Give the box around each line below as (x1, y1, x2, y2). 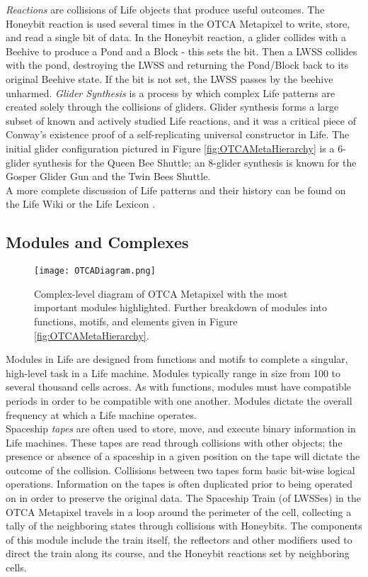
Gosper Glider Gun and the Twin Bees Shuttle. (6, 169, 211, 184)
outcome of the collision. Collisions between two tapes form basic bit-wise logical (6, 462, 355, 477)
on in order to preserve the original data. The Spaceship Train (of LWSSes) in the (6, 491, 361, 505)
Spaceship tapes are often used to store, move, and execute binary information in (6, 421, 356, 436)
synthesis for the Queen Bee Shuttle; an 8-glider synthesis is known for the (33, 155, 357, 169)
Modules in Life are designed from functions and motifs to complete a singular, (6, 352, 348, 366)
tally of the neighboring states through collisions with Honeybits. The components (6, 518, 362, 533)
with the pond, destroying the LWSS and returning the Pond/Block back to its (6, 57, 349, 72)
